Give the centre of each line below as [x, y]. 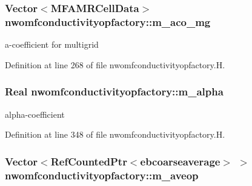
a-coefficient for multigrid [52, 44]
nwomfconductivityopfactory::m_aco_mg [108, 21]
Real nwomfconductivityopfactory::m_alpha [114, 91]
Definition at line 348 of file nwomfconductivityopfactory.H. [115, 134]
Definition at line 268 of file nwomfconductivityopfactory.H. [115, 64]
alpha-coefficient [35, 114]
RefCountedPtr [89, 161]
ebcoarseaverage [180, 161]
